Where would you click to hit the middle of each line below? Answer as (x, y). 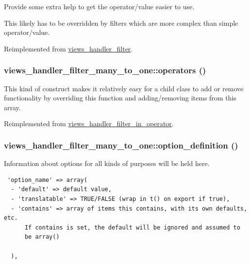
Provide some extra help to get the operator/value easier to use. (99, 6)
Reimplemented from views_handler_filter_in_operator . (89, 123)
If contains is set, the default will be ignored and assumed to (132, 227)
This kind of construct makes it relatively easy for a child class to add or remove (124, 88)
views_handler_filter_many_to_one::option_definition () (121, 145)
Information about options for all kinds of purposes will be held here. (107, 163)
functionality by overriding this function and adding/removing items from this (120, 98)
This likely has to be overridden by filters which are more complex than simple (121, 23)
